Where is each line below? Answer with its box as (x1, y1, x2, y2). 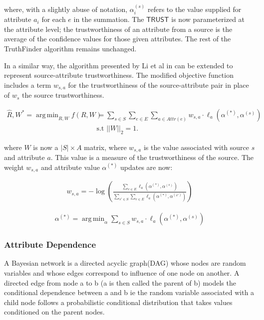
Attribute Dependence (4, 238, 96, 251)
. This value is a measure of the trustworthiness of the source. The (50, 152, 254, 162)
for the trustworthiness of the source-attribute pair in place (68, 79, 249, 90)
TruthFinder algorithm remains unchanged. (4, 43, 137, 54)
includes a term (4, 79, 51, 90)
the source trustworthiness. (22, 90, 104, 100)
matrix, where (84, 142, 127, 152)
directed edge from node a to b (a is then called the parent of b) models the (4, 277, 236, 288)
